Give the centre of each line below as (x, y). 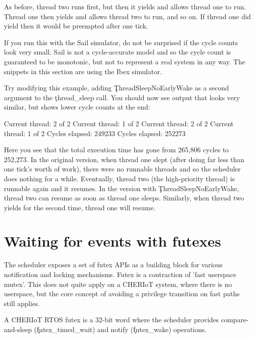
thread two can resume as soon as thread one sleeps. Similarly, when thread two (124, 198)
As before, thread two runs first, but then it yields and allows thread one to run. (125, 6)
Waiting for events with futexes (113, 241)
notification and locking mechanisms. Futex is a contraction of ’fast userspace (120, 274)
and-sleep (18, 329)
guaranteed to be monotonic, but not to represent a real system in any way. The (125, 61)
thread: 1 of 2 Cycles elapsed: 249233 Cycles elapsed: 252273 (95, 133)
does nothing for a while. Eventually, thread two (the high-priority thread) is (119, 178)
